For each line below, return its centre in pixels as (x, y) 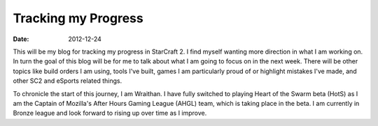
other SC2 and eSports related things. (68, 81)
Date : (21, 39)
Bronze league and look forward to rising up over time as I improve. (110, 113)
